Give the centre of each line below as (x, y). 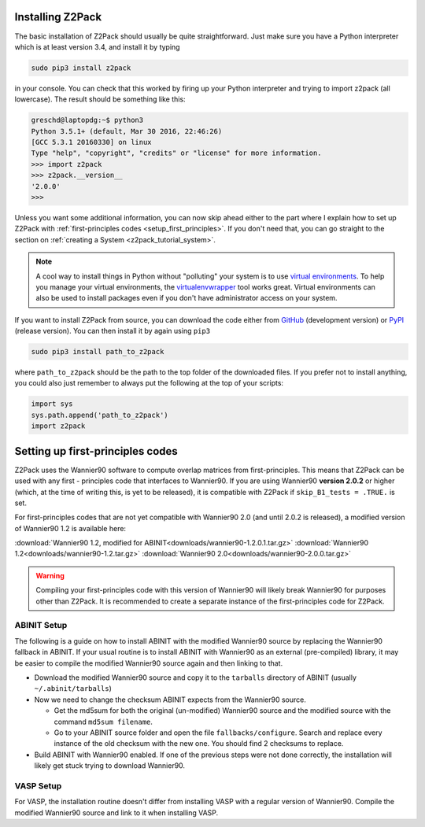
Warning (50, 575)
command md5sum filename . (103, 722)
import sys (52, 404)
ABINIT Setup (41, 626)
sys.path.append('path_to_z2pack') (100, 415)
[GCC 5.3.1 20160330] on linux (92, 142)
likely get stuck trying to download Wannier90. (109, 766)
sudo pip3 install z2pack (81, 68)
